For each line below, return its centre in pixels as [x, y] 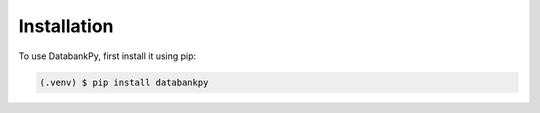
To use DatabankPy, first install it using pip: [107, 56]
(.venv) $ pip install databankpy [124, 82]
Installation [66, 26]
